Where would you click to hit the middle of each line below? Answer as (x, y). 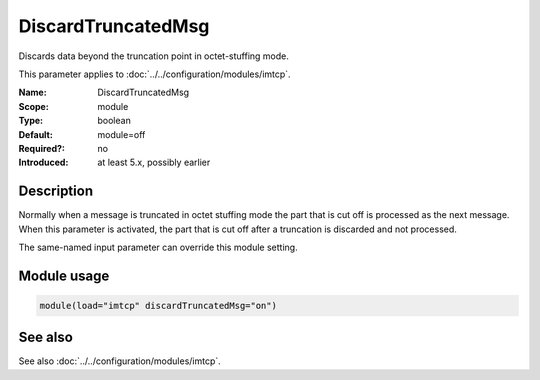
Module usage (64, 275)
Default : (36, 134)
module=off (121, 134)
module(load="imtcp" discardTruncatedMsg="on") (158, 305)
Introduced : (43, 162)
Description (56, 191)
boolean (114, 121)
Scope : (33, 106)
